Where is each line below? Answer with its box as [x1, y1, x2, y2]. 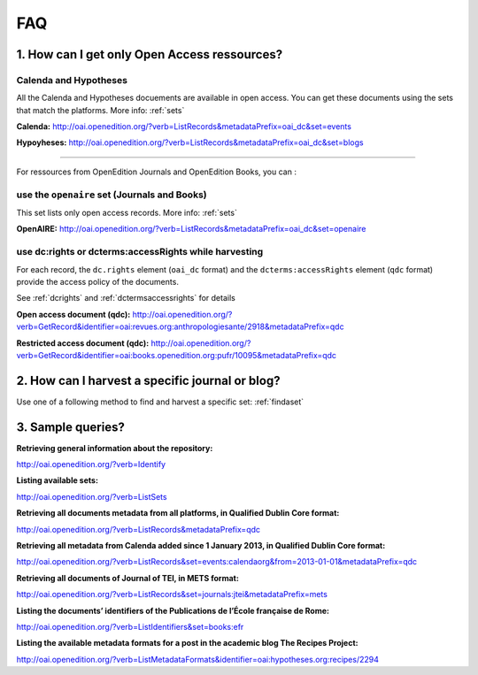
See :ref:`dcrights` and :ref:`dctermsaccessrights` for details [16, 293, 236, 303]
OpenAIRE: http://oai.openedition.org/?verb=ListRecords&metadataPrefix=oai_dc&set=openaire [16, 224, 366, 234]
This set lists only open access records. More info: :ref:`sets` [16, 208, 238, 219]
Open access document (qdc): [16, 309, 131, 319]
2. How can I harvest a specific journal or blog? [16, 372, 281, 388]
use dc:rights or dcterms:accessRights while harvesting [16, 246, 264, 258]
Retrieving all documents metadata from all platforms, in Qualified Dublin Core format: [16, 508, 340, 518]
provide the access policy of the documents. [16, 276, 179, 287]
